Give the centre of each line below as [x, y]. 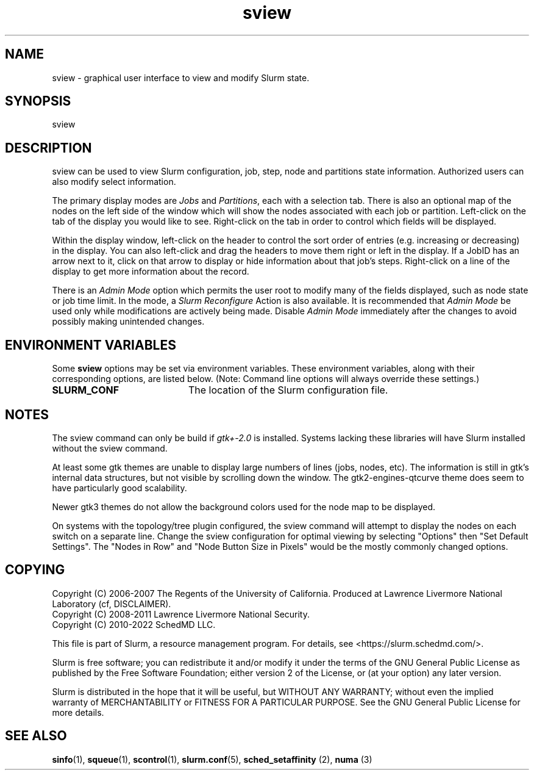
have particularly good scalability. [119, 488]
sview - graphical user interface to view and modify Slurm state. [181, 77]
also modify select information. [114, 182]
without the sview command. [110, 448]
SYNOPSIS [38, 101]
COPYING [35, 570]
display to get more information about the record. [151, 272]
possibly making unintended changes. [128, 322]
